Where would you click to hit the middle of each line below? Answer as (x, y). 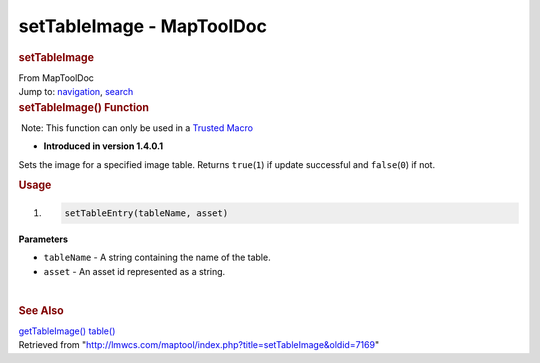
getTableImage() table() (67, 331)
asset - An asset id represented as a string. (134, 271)
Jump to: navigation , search (76, 92)
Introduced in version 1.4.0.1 (103, 146)
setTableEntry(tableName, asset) (146, 213)
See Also (41, 310)
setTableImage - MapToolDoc (142, 26)
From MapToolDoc (56, 77)
